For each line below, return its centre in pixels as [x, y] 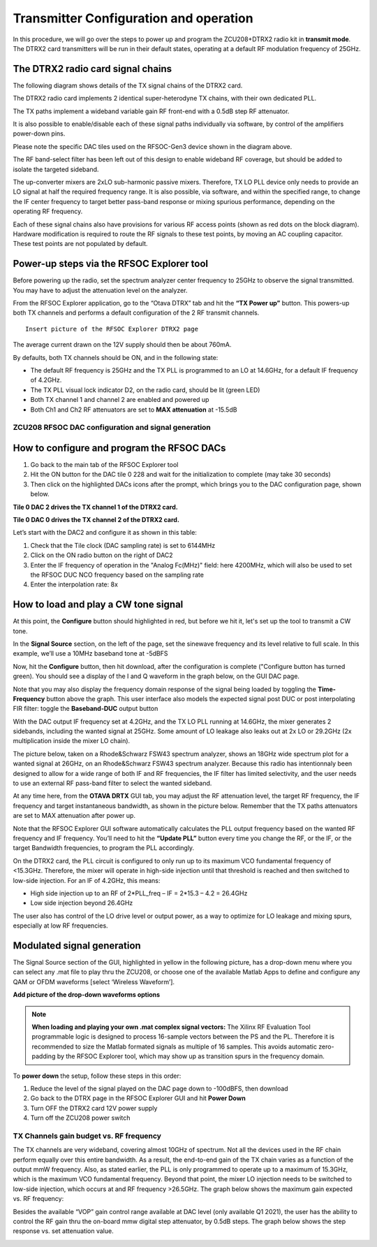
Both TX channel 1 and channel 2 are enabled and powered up [120, 400]
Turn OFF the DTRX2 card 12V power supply [94, 1108]
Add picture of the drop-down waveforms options [87, 995]
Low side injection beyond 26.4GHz [82, 903]
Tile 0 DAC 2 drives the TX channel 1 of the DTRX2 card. [95, 507]
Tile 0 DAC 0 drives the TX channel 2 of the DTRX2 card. [96, 519]
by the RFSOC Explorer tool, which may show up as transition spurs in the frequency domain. [191, 1056]
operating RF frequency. [48, 211]
